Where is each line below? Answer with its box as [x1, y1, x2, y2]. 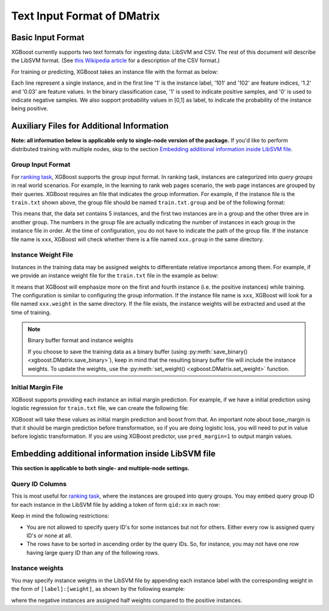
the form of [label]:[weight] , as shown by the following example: [11, 585, 185, 593]
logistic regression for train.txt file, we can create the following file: [11, 404, 189, 412]
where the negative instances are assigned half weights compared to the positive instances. [11, 596, 242, 604]
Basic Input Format [11, 32, 85, 43]
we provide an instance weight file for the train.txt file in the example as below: [11, 272, 219, 280]
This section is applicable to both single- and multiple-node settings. [11, 465, 190, 472]
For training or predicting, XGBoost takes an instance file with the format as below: [11, 68, 219, 76]
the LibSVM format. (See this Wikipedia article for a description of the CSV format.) [11, 57, 220, 64]
